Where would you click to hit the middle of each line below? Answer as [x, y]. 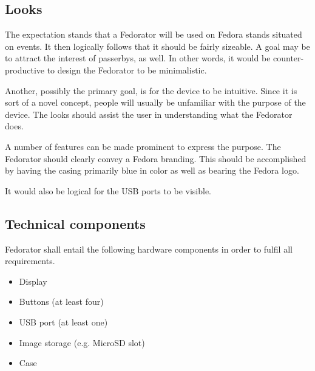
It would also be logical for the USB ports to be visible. [108, 190]
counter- [289, 58]
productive [25, 70]
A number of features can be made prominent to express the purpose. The [143, 146]
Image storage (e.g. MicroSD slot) [82, 342]
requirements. [30, 261]
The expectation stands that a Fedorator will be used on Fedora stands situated [154, 34]
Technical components [75, 223]
